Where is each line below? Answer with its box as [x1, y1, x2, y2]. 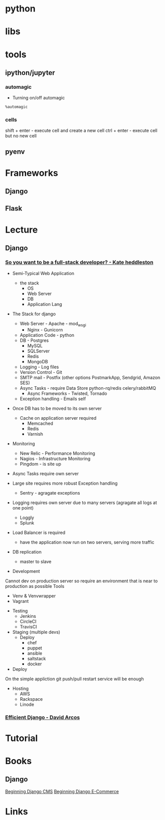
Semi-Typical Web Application [12, 270, 75, 276]
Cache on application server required [19, 415, 97, 421]
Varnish [27, 431, 43, 437]
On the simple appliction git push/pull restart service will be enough [5, 676, 144, 682]
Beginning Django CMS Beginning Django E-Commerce [5, 788, 119, 794]
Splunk [19, 520, 34, 526]
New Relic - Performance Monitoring [19, 450, 96, 457]
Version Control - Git [19, 369, 62, 375]
